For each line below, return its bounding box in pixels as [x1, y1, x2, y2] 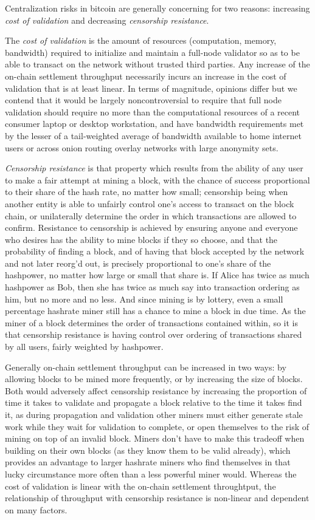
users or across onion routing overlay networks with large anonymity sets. [5, 141, 279, 154]
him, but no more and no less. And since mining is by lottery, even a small [5, 292, 283, 305]
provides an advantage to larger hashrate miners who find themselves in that [5, 456, 291, 468]
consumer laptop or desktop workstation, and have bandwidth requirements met [5, 117, 304, 130]
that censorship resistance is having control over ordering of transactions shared [5, 328, 302, 341]
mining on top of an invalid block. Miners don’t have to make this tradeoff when [5, 432, 305, 445]
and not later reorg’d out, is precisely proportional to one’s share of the [5, 256, 271, 269]
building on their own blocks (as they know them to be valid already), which [5, 443, 291, 456]
